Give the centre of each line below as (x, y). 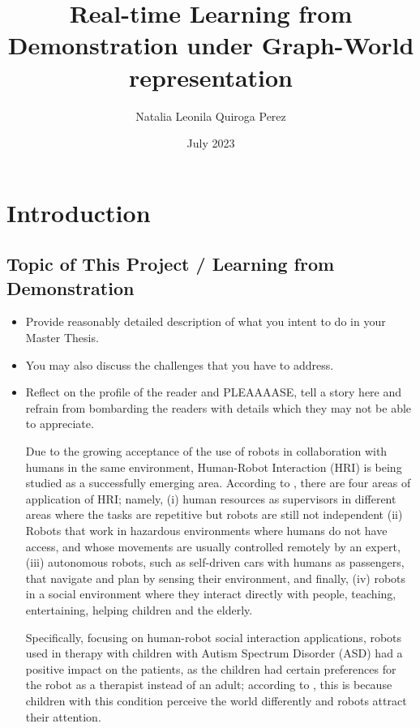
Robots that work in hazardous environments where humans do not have (206, 530)
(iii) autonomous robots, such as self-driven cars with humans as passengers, (215, 562)
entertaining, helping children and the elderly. (139, 609)
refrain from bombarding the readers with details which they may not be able (219, 407)
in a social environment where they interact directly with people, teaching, (211, 594)
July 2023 (211, 143)
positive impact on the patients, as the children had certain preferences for (211, 668)
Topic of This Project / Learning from (171, 264)
